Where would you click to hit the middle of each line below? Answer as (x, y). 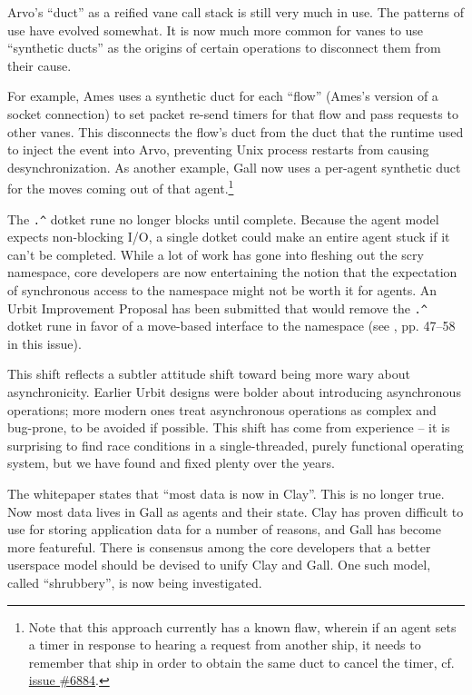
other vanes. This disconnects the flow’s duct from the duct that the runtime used (236, 131)
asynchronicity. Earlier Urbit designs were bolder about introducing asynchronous (234, 392)
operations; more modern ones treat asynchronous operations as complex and (222, 409)
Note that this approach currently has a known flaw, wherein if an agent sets (242, 626)
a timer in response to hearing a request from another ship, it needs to (225, 645)
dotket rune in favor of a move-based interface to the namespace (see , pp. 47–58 (231, 326)
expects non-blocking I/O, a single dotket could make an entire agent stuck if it (229, 237)
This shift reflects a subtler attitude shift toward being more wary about (209, 374)
